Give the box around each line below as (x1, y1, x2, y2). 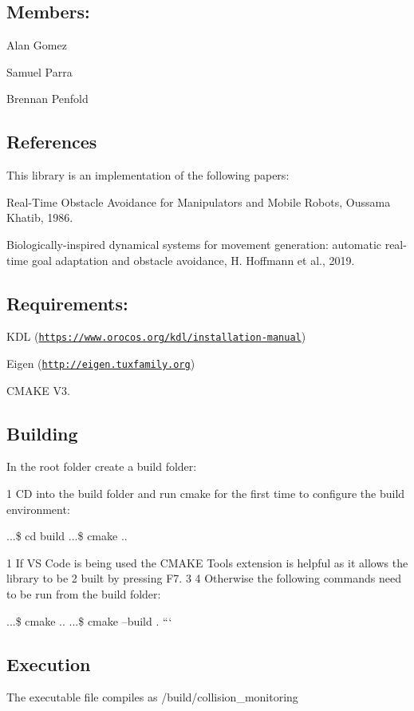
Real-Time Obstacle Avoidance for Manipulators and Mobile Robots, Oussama (6, 193, 391, 210)
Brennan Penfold (6, 90, 89, 107)
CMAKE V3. (6, 381, 70, 398)
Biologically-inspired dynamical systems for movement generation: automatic (6, 235, 381, 252)
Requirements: (6, 290, 128, 315)
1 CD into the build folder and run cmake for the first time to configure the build (6, 485, 405, 502)
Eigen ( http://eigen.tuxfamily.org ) (6, 355, 195, 372)
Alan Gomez (6, 37, 67, 53)
